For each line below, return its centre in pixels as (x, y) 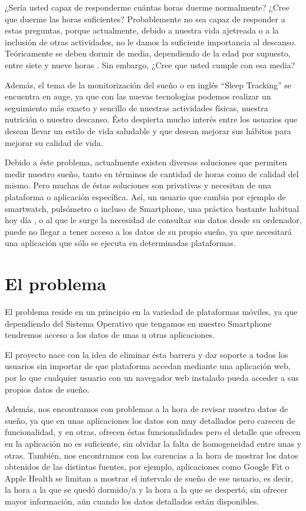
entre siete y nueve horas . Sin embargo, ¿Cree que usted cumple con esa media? (150, 64)
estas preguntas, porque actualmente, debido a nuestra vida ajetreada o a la (142, 30)
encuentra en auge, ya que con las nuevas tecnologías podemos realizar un (138, 96)
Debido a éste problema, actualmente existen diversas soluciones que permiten (146, 162)
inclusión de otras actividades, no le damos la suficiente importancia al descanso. (151, 42)
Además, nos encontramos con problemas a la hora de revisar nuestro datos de (147, 409)
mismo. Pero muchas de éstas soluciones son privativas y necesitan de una (138, 185)
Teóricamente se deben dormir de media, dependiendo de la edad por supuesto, (148, 53)
